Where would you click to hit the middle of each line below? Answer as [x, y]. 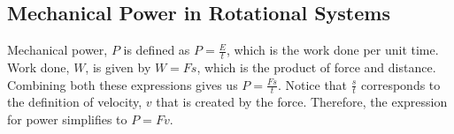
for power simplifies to [67, 119]
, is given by [118, 67]
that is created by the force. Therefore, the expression [302, 102]
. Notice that [312, 84]
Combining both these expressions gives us [123, 84]
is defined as [157, 50]
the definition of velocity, [75, 102]
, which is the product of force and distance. [316, 67]
